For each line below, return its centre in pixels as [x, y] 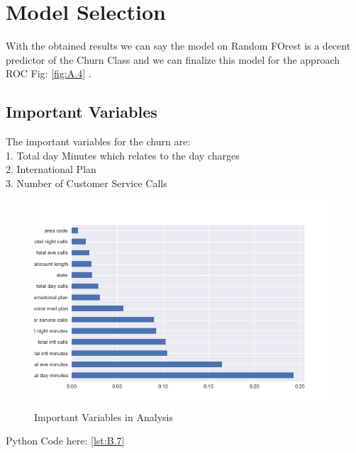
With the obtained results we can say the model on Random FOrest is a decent [178, 46]
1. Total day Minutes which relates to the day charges [123, 155]
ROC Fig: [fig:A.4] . [49, 73]
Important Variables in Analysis [104, 416]
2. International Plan [51, 169]
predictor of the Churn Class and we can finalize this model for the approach [173, 59]
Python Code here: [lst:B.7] [65, 441]
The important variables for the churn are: [98, 141]
